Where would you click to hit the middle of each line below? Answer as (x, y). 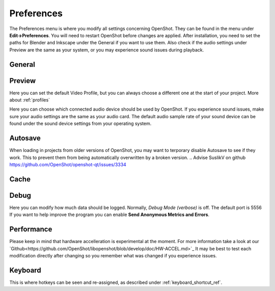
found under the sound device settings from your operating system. (80, 124)
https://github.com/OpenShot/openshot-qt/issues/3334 (68, 164)
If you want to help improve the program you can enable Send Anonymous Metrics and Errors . (109, 215)
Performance (31, 229)
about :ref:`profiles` (30, 100)
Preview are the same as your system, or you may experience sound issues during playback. (107, 50)
